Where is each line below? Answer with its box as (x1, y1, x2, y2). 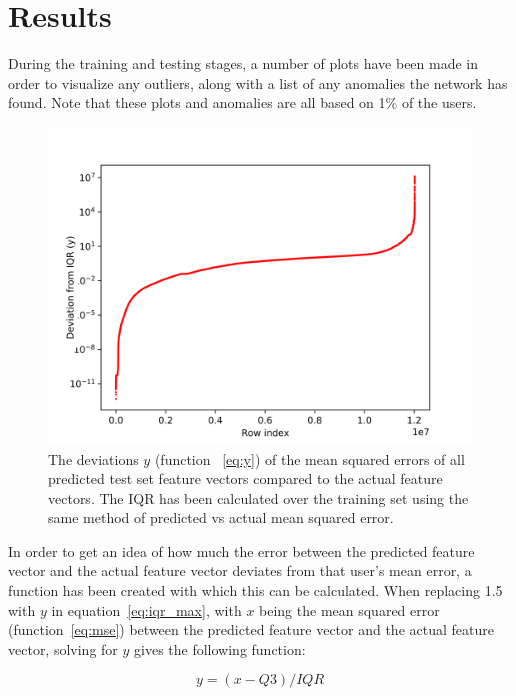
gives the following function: (134, 638, 306, 659)
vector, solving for (8, 638, 118, 659)
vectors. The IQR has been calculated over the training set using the (48, 487, 469, 508)
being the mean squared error (259, 599, 440, 620)
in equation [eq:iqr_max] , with (51, 599, 242, 620)
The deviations (48, 448, 139, 469)
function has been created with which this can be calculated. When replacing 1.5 (8, 580, 503, 601)
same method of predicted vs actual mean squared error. (48, 507, 394, 528)
